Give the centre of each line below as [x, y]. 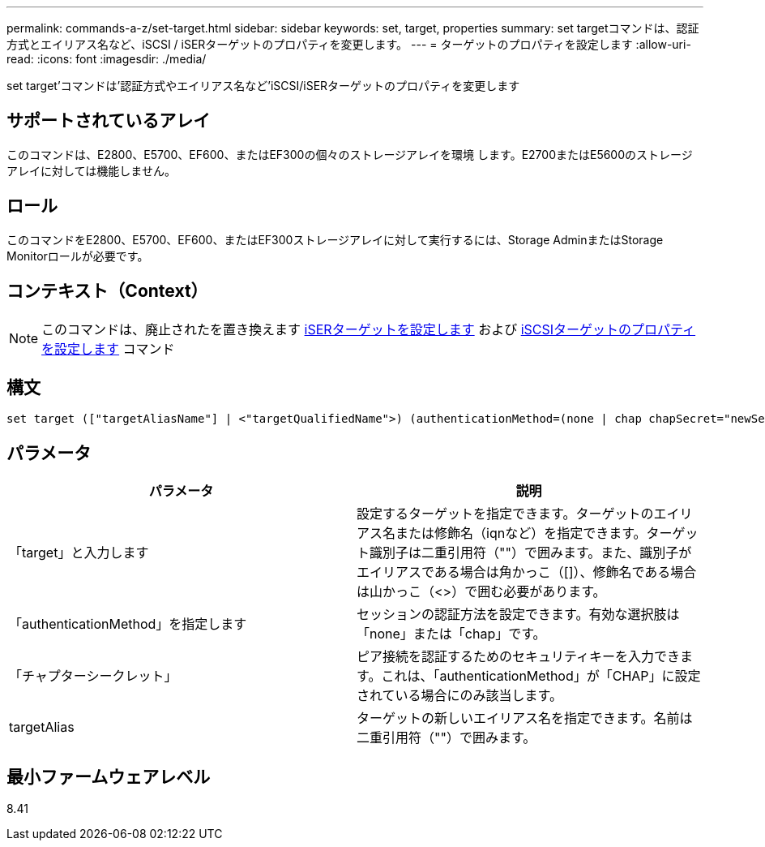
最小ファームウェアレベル [109, 776]
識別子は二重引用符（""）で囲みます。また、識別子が [531, 553]
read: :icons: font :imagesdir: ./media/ [107, 59]
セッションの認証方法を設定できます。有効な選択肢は [518, 615]
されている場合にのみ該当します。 [459, 696]
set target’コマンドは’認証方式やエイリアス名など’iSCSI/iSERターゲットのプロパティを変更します [263, 86]
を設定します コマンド [108, 348]
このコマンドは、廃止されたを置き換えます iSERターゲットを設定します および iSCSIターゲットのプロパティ [369, 329]
